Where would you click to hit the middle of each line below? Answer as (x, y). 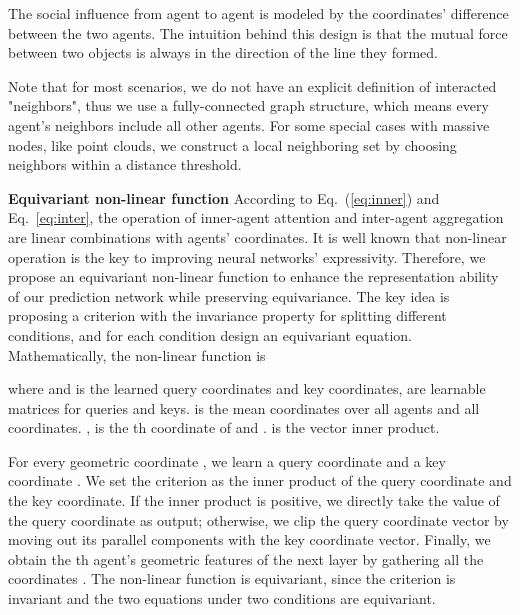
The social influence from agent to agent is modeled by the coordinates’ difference (258, 13)
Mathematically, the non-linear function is (137, 354)
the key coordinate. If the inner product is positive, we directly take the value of (254, 500)
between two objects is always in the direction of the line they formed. (223, 52)
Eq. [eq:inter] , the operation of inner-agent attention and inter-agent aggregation (256, 217)
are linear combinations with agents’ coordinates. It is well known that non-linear (257, 236)
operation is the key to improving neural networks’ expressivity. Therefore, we (247, 256)
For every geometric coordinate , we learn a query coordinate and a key (227, 460)
